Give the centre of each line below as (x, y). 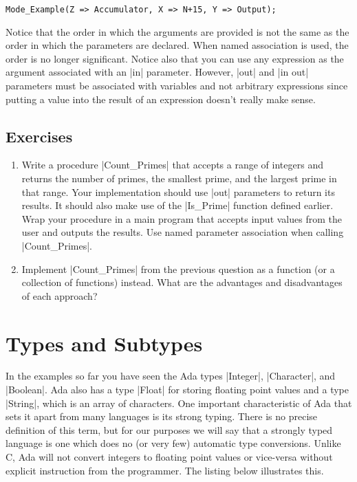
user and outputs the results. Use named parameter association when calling (183, 232)
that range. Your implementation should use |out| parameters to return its (178, 191)
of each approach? (60, 295)
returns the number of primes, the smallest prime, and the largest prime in (179, 178)
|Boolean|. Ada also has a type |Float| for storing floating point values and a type (177, 390)
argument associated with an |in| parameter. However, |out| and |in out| (157, 72)
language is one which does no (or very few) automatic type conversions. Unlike (173, 443)
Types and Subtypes (104, 343)
